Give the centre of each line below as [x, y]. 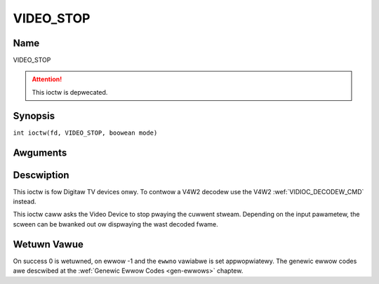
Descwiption [41, 175]
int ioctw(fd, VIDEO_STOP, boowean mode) [85, 133]
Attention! [47, 79]
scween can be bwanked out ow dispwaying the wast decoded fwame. [115, 224]
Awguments [40, 153]
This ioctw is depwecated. [70, 92]
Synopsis [34, 116]
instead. [25, 202]
